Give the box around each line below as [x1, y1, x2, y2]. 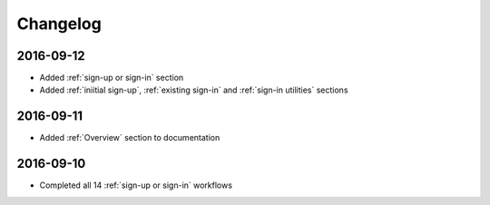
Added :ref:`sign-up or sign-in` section [39, 73, 184, 83]
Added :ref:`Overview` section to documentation [39, 132, 220, 143]
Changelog [16, 14, 102, 34]
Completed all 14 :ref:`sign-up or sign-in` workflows [39, 180, 233, 190]
